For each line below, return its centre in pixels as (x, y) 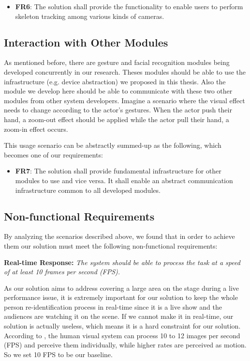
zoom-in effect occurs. (36, 129)
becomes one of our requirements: (53, 154)
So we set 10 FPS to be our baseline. (58, 354)
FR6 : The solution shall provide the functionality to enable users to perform (129, 6)
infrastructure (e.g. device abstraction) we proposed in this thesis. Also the (115, 81)
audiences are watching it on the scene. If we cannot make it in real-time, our (119, 316)
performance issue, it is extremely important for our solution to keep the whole (121, 297)
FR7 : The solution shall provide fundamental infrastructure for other (118, 171)
